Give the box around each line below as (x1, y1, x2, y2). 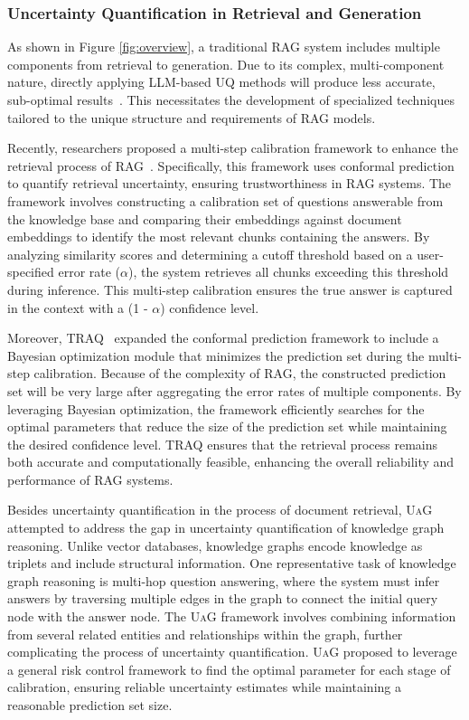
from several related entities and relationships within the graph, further (7, 624, 403, 643)
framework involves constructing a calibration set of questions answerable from (7, 191, 444, 210)
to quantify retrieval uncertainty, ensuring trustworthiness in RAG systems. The (7, 174, 452, 193)
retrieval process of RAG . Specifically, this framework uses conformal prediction (7, 156, 455, 175)
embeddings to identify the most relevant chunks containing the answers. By (7, 227, 430, 246)
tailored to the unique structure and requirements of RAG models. (7, 108, 376, 127)
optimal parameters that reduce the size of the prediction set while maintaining (7, 417, 447, 436)
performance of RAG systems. (7, 469, 174, 488)
